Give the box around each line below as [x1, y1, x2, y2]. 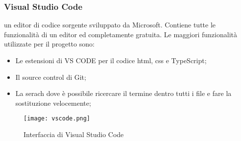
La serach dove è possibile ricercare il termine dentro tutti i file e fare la [15, 88, 232, 98]
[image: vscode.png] [24, 115, 91, 122]
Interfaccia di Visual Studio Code [24, 129, 124, 140]
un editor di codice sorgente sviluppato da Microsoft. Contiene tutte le [4, 20, 216, 30]
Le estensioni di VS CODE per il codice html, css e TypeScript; [15, 55, 207, 65]
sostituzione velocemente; [15, 97, 91, 108]
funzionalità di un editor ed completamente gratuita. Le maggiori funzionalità [4, 29, 237, 39]
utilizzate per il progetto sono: [4, 39, 95, 49]
